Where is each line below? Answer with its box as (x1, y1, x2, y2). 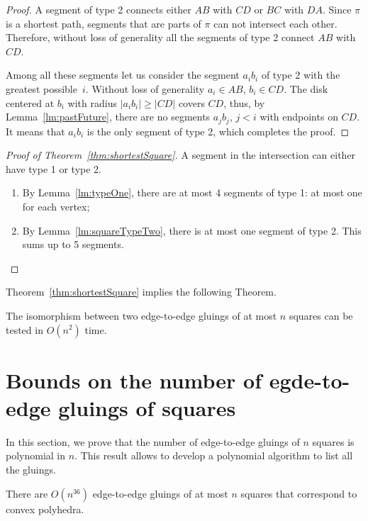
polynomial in (6, 448, 66, 463)
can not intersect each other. (213, 16, 338, 30)
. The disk (284, 81, 328, 96)
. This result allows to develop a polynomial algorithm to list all (74, 448, 353, 463)
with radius (67, 95, 117, 110)
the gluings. (6, 462, 56, 477)
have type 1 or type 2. (6, 161, 101, 176)
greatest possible (6, 81, 77, 96)
